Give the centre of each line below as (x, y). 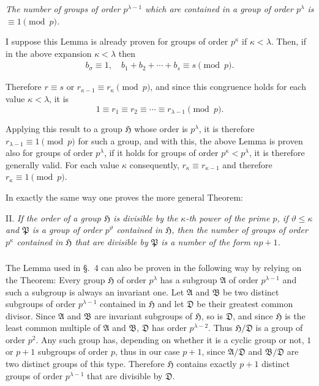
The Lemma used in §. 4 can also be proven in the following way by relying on (154, 268)
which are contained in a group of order (219, 9)
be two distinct (251, 291)
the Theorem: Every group (55, 279)
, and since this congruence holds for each (228, 87)
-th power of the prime (228, 217)
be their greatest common (245, 304)
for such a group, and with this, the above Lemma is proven (190, 140)
